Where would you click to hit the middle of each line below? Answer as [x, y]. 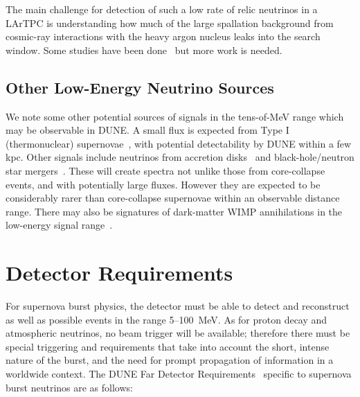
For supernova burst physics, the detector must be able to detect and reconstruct [178, 306]
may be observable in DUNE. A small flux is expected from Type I [147, 130]
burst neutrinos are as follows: [69, 387]
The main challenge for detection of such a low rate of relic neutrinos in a [162, 9]
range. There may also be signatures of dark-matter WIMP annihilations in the [174, 211]
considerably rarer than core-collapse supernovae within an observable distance [173, 198]
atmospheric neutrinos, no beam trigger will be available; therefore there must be [178, 333]
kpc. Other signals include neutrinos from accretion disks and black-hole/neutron [180, 157]
